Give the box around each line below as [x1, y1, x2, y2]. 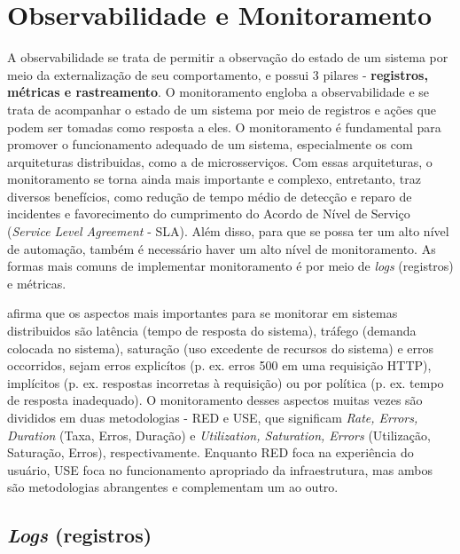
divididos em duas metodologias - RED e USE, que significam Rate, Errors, [7, 408, 418, 426]
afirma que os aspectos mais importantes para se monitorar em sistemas [7, 304, 398, 322]
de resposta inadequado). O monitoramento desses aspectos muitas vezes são [7, 391, 423, 409]
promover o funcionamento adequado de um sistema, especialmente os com [7, 135, 413, 154]
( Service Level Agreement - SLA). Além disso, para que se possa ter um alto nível [7, 222, 449, 241]
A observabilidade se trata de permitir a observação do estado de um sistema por [7, 48, 448, 67]
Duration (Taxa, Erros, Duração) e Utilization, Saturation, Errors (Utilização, [7, 425, 431, 444]
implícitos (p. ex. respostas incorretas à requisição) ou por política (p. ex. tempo [7, 373, 444, 392]
